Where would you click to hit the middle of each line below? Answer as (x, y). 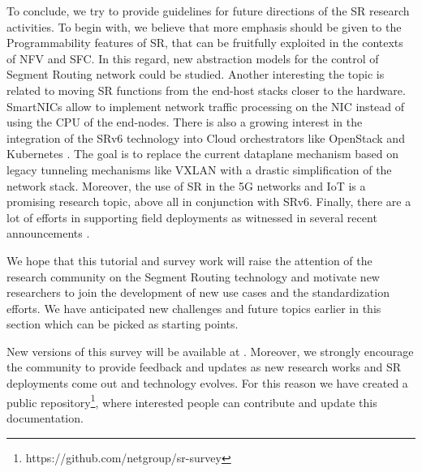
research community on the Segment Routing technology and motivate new (193, 276)
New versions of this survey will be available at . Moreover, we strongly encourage (210, 351)
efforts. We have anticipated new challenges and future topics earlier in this (194, 308)
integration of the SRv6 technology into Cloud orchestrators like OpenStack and (206, 137)
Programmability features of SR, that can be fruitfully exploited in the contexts (205, 43)
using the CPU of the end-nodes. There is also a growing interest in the (185, 122)
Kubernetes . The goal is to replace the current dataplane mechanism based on (203, 154)
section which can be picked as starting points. (123, 324)
